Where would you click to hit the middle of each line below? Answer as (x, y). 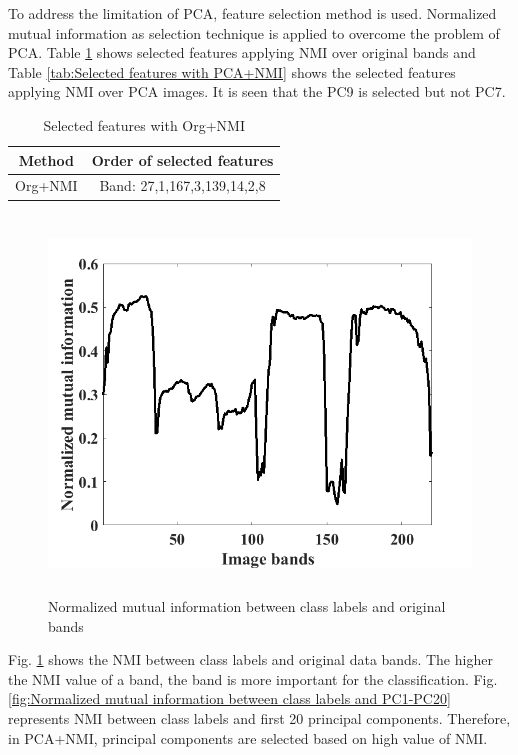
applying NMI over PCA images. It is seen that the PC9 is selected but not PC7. (257, 91)
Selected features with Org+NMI (144, 124)
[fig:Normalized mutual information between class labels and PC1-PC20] (229, 698)
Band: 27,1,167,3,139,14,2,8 (182, 185)
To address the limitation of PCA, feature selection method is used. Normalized (252, 13)
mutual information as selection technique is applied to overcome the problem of (254, 32)
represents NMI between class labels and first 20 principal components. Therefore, (259, 718)
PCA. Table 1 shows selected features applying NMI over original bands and (242, 52)
